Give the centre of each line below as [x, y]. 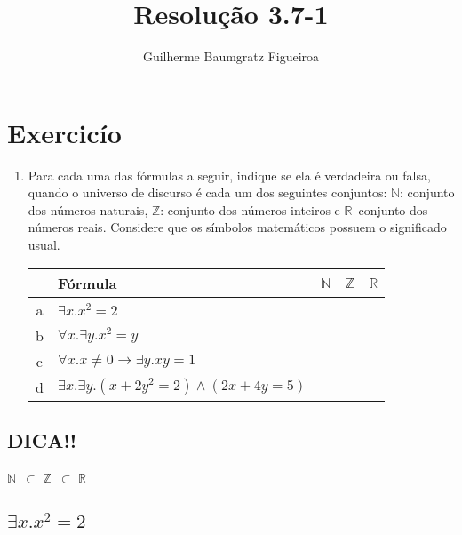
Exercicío [64, 132]
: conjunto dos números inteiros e [250, 209]
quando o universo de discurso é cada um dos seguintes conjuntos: [207, 192]
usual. [44, 245]
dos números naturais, [88, 209]
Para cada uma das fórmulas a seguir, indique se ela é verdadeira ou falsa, [229, 175]
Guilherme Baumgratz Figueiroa [231, 56]
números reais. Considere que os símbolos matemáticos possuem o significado [237, 227]
